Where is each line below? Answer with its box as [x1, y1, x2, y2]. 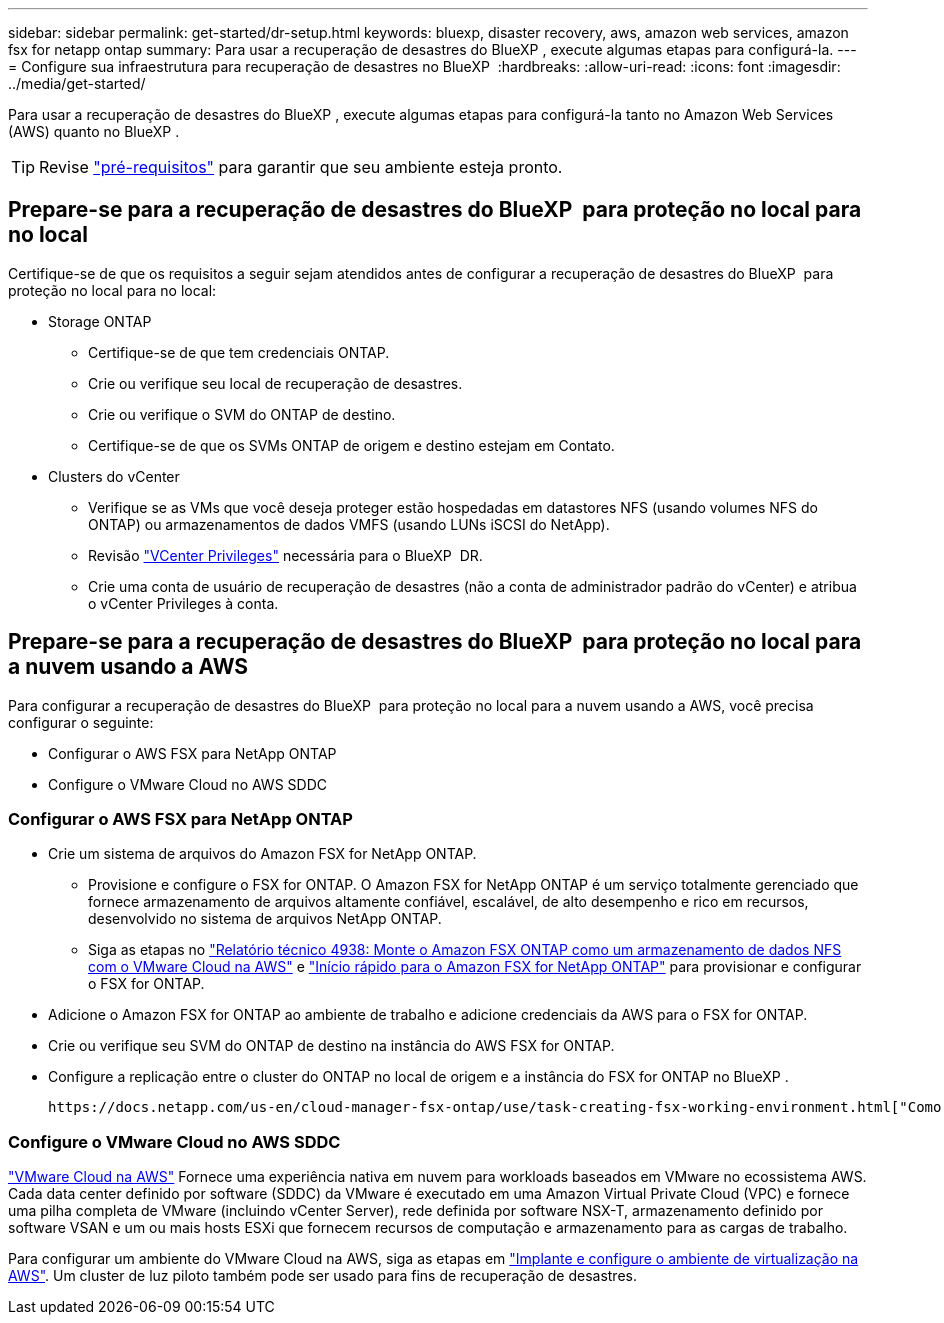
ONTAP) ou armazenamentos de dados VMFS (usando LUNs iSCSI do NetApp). [88, 515, 610, 533]
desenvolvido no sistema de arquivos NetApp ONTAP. [88, 910, 442, 928]
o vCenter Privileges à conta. [88, 594, 279, 612]
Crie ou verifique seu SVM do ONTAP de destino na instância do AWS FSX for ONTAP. [48, 1037, 615, 1055]
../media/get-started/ [8, 75, 146, 92]
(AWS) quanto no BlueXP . [8, 123, 180, 140]
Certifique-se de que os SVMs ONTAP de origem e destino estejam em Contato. [88, 436, 615, 454]
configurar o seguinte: [8, 713, 154, 731]
